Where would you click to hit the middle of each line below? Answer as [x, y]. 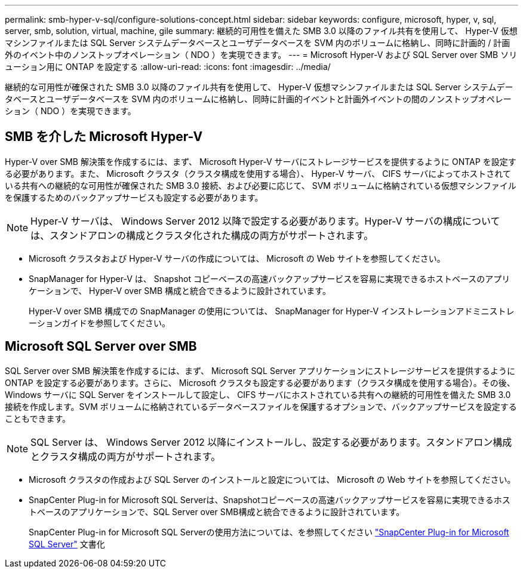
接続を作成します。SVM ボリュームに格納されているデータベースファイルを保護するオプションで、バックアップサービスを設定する [261, 406]
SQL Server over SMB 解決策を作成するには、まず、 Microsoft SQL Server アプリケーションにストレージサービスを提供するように [260, 370]
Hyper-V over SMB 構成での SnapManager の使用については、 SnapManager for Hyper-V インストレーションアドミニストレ [272, 311]
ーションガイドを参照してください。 [99, 323]
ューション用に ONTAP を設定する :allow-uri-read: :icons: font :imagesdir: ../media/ [168, 67]
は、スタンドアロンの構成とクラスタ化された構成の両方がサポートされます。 [202, 235]
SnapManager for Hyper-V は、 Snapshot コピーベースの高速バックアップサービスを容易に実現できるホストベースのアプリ [270, 278]
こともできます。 [38, 418]
